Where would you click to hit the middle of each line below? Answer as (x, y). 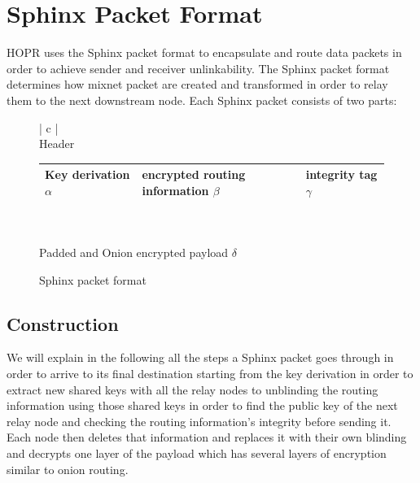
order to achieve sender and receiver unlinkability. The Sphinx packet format (198, 68)
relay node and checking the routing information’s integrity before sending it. (199, 421)
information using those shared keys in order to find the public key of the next (202, 405)
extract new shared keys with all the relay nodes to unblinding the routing (192, 389)
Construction (63, 323)
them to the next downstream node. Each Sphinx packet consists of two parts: (202, 100)
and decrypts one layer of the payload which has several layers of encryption (197, 453)
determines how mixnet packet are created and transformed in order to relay (197, 84)
